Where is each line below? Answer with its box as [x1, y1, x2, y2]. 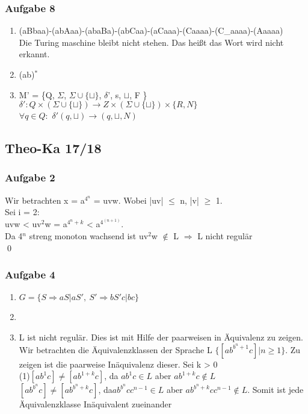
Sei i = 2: [5, 205, 40, 218]
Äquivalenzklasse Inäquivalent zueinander [19, 398, 172, 410]
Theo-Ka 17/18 [5, 139, 102, 157]
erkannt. [19, 48, 50, 60]
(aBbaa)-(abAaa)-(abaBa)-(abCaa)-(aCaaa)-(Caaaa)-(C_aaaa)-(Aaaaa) [19, 24, 283, 37]
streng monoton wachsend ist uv [29, 229, 149, 242]
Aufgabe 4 [5, 267, 55, 282]
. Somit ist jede [247, 383, 304, 396]
